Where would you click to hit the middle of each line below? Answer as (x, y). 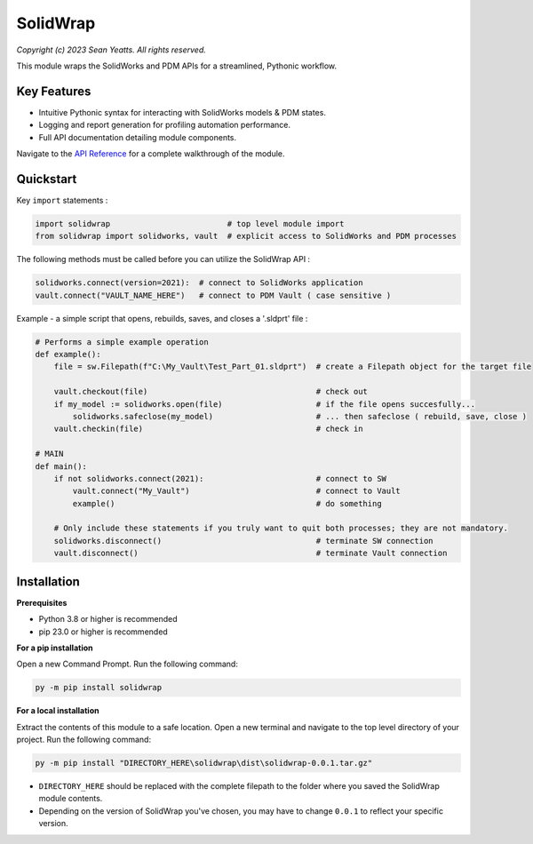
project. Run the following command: (84, 740)
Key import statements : (62, 200)
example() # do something (227, 503)
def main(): (61, 466)
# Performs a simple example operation (122, 342)
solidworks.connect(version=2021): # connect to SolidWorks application (199, 283)
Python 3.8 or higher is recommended (108, 619)
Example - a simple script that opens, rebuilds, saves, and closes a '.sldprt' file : (162, 318)
